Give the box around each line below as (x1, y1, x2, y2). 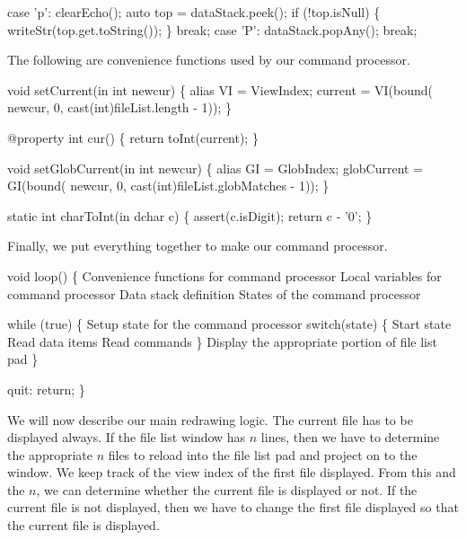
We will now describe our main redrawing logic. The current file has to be (7, 410, 413, 429)
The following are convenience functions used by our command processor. (7, 50, 410, 69)
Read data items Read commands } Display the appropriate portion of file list (7, 332, 437, 350)
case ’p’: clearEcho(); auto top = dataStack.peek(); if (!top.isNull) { (7, 3, 381, 21)
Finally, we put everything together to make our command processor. (7, 236, 388, 255)
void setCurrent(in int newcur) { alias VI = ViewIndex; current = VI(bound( (7, 80, 434, 99)
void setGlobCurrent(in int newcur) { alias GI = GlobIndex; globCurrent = (7, 158, 424, 177)
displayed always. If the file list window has (7, 428, 246, 447)
